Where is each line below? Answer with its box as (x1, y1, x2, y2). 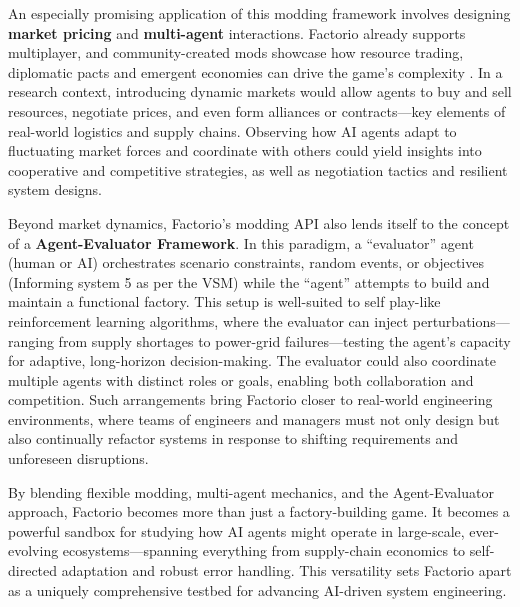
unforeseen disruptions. (8, 448, 149, 469)
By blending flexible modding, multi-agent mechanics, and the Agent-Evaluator (8, 481, 494, 502)
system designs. (8, 179, 103, 200)
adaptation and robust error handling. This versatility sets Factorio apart (61, 560, 512, 581)
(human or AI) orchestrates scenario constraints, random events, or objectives (8, 252, 484, 273)
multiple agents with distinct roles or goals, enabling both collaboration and (8, 369, 474, 390)
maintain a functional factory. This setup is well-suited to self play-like (8, 291, 441, 312)
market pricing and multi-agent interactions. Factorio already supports (8, 22, 466, 43)
